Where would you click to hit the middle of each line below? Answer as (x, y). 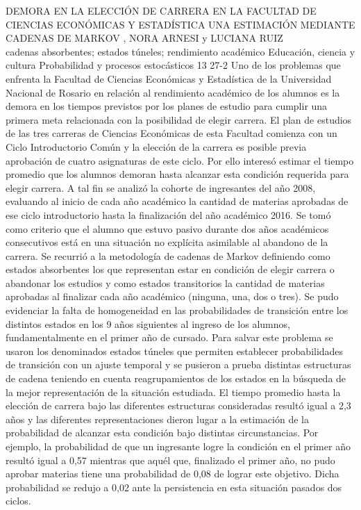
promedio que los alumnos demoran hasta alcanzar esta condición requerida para (177, 174)
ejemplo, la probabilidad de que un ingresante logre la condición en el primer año (178, 446)
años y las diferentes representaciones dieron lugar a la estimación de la (157, 419)
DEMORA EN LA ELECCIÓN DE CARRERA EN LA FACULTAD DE (161, 10)
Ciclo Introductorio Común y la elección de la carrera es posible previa (156, 146)
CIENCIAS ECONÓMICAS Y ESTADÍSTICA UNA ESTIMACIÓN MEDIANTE (180, 24)
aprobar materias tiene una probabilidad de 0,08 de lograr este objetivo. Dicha (173, 474)
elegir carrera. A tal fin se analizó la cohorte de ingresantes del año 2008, (161, 187)
